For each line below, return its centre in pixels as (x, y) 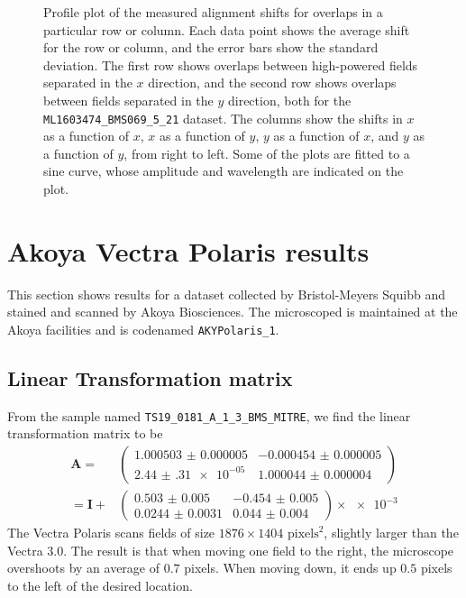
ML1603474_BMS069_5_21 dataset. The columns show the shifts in (223, 118)
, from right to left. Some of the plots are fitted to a (267, 153)
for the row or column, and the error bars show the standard (211, 47)
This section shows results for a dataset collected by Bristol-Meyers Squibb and (226, 294)
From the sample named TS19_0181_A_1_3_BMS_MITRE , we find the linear (209, 415)
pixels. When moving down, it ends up (290, 568)
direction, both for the (289, 100)
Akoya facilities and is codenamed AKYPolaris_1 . (143, 329)
